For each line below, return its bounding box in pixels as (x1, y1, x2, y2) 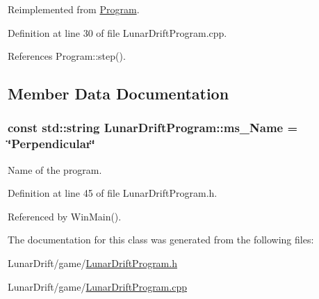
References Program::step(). (8, 49, 126, 63)
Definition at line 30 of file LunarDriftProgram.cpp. (8, 25, 227, 40)
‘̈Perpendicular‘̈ (8, 135, 95, 152)
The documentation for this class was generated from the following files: (8, 232, 314, 247)
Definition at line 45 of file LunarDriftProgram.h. (8, 186, 218, 200)
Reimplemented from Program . (8, 2, 140, 16)
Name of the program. (8, 162, 102, 177)
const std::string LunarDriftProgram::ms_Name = (8, 119, 298, 136)
